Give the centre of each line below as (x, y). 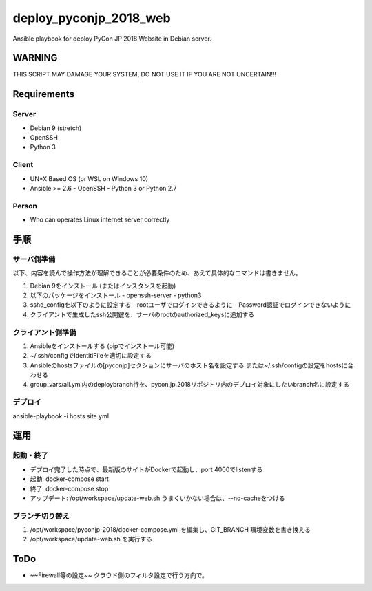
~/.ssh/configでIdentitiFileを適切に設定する (91, 356)
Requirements (44, 94)
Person (25, 206)
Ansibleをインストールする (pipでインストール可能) (102, 346)
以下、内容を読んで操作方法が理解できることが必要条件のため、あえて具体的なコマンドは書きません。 (157, 273)
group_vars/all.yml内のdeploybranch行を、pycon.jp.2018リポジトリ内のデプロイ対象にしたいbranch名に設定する (190, 385)
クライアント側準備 (44, 332)
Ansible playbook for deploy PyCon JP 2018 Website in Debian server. (112, 39)
